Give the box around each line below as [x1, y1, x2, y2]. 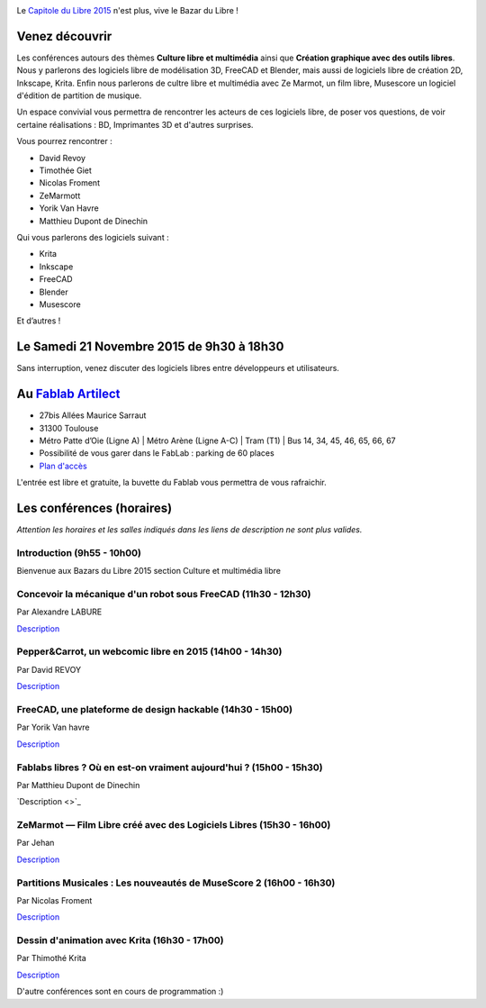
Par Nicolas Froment [16, 894, 93, 905]
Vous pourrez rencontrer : [16, 136, 112, 147]
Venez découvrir [16, 28, 112, 44]
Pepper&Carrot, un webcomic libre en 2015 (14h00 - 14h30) [16, 645, 283, 658]
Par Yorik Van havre [16, 722, 90, 733]
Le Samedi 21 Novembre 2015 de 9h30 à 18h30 [16, 339, 284, 355]
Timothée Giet [39, 165, 92, 176]
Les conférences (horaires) [16, 500, 173, 515]
